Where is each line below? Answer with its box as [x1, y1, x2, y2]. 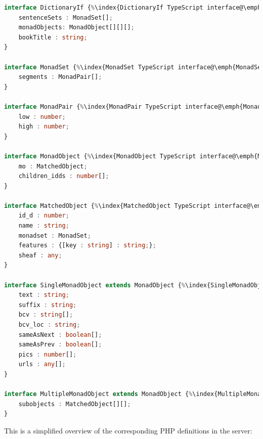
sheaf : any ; [18, 251, 62, 259]
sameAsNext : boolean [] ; [18, 331, 102, 338]
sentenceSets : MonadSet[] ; [18, 14, 113, 21]
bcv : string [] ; [18, 311, 73, 319]
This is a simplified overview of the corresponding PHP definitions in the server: [4, 425, 252, 435]
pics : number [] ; [18, 350, 77, 358]
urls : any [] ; [18, 361, 66, 368]
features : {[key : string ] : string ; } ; [18, 242, 156, 249]
